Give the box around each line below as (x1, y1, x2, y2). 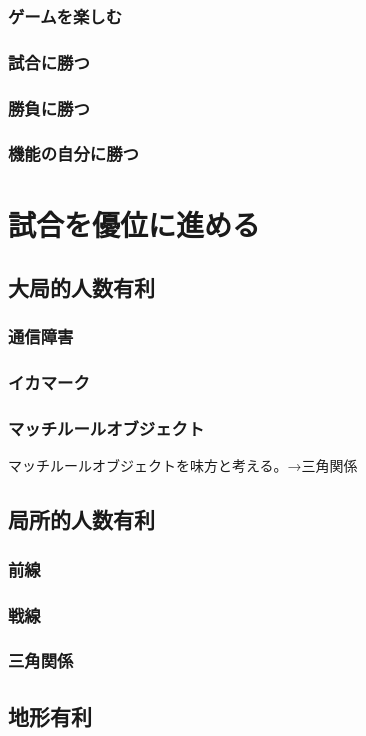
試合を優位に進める (8, 203, 261, 244)
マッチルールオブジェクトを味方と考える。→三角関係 (8, 455, 358, 476)
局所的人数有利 (8, 504, 155, 535)
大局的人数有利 (8, 272, 155, 303)
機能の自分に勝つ (8, 141, 139, 166)
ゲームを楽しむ (8, 3, 123, 28)
